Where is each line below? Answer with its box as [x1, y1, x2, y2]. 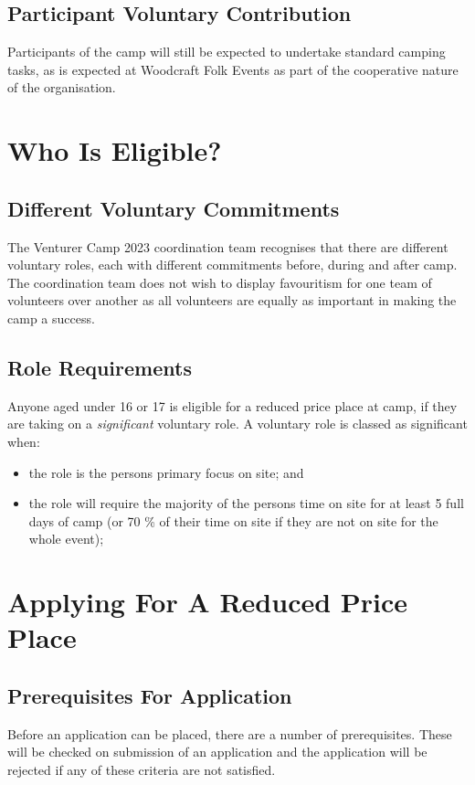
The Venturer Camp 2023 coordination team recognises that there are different [7, 237, 449, 256]
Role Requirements [7, 353, 192, 381]
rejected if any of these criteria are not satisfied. [7, 759, 276, 779]
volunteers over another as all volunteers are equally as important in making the [7, 291, 457, 310]
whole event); [28, 529, 104, 548]
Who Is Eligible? [7, 132, 222, 169]
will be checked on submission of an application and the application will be [7, 742, 427, 761]
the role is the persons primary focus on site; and [28, 462, 304, 482]
